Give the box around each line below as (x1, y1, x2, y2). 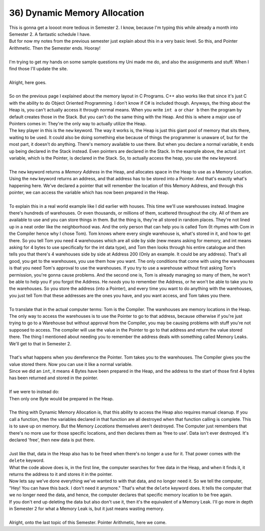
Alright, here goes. (9, 79, 47, 85)
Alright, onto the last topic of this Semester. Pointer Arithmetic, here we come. (9, 519, 167, 525)
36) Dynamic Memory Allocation (9, 7, 144, 18)
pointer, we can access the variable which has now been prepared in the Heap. (9, 189, 169, 195)
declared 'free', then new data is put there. (9, 437, 95, 443)
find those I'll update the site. (9, 65, 68, 71)
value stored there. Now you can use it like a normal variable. (9, 361, 132, 367)
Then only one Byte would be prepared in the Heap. (9, 395, 114, 401)
